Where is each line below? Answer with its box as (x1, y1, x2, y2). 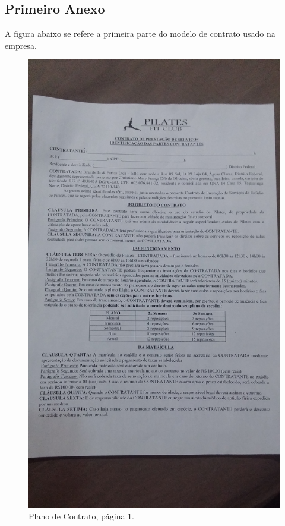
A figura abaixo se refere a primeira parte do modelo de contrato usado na (5, 27, 275, 40)
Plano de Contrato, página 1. (28, 509, 134, 522)
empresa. (5, 39, 37, 51)
